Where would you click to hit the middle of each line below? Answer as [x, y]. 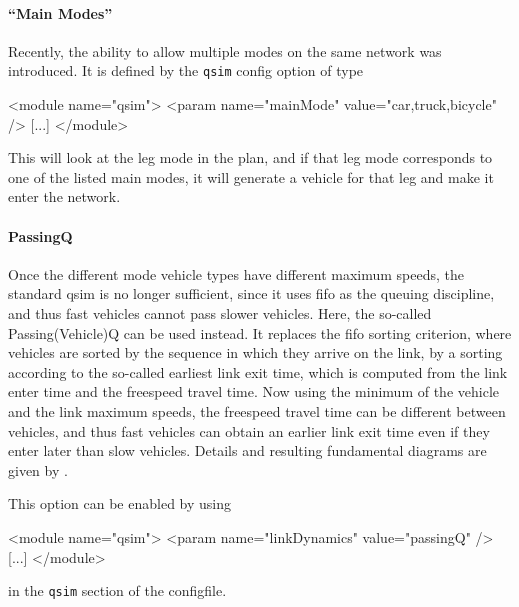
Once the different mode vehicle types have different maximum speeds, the [236, 273]
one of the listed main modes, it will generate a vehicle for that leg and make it [251, 176]
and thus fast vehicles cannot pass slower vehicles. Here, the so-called [220, 313]
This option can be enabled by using [120, 503]
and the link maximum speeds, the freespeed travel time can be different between [257, 410]
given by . [38, 469]
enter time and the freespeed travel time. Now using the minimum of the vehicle [253, 391]
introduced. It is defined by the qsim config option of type [186, 70]
